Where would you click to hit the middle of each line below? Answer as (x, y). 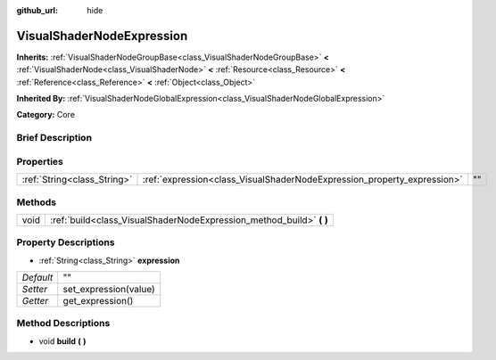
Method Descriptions (63, 323)
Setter (35, 290)
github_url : (37, 10)
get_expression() (98, 301)
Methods (37, 202)
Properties (40, 161)
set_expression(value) (109, 290)
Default (37, 278)
